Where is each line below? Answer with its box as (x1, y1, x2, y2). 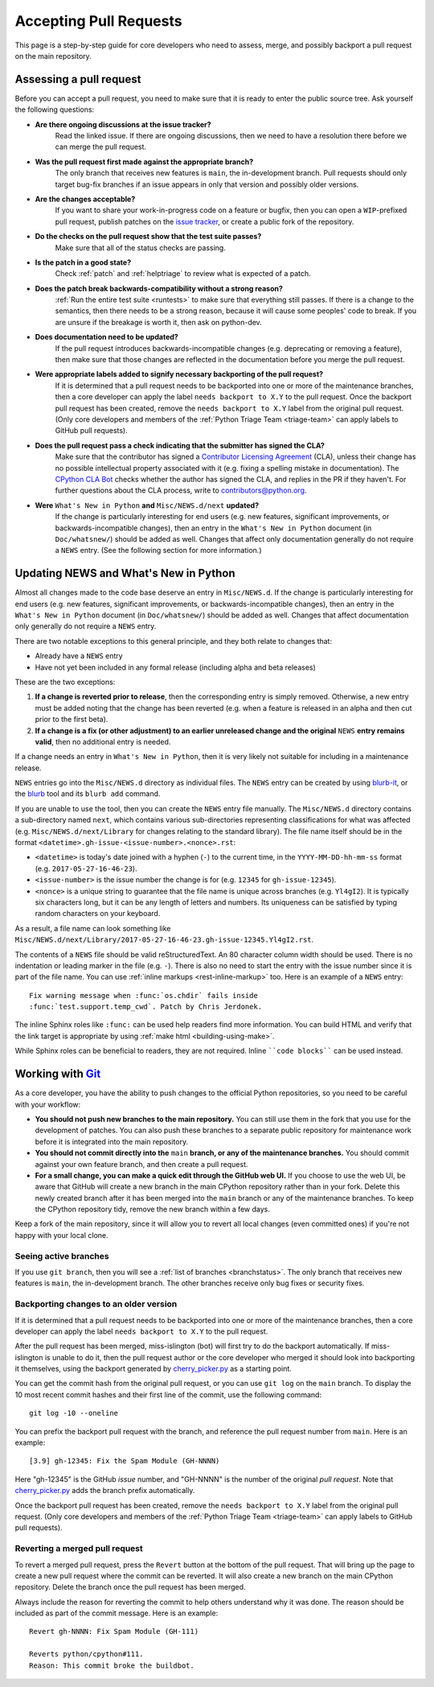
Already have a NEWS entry (35, 651, 124, 661)
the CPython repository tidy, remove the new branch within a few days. (35, 1204, 271, 1215)
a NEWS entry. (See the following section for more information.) (55, 546, 262, 555)
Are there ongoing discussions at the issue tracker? (35, 119, 212, 129)
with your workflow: (14, 1099, 81, 1109)
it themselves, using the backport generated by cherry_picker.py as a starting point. (14, 1364, 293, 1374)
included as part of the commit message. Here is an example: (14, 1608, 219, 1618)
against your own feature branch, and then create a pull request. (35, 1159, 248, 1169)
